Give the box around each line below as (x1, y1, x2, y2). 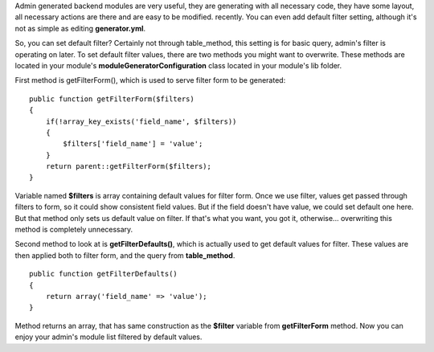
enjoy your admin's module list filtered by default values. (14, 332, 203, 342)
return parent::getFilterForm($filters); (45, 162, 212, 171)
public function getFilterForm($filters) (29, 94, 194, 104)
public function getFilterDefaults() (29, 269, 178, 279)
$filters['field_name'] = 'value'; (63, 139, 203, 149)
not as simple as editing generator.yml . (14, 23, 146, 33)
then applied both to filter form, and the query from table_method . (14, 250, 235, 260)
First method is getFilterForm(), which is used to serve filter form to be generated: (14, 76, 286, 85)
